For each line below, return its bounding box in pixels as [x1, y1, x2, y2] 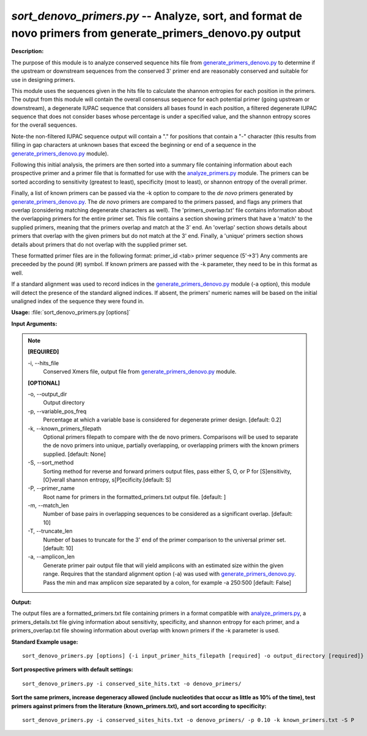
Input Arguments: [11, 320, 57, 327]
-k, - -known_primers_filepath [28, 425, 102, 432]
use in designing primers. [11, 76, 76, 83]
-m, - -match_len [28, 502, 70, 509]
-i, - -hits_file [28, 359, 59, 366]
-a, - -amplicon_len [28, 553, 75, 560]
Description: [11, 48, 44, 55]
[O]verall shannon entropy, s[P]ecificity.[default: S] [43, 476, 171, 483]
